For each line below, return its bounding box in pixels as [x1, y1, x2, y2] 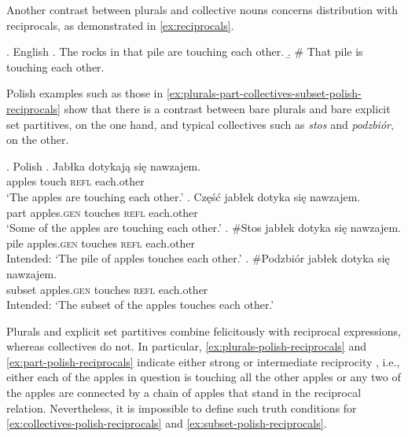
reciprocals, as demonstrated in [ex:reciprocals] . [6, 17, 234, 33]
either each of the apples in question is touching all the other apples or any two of [6, 369, 401, 385]
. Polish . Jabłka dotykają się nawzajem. [6, 157, 201, 174]
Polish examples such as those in [6, 85, 164, 101]
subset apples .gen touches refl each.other [6, 281, 208, 297]
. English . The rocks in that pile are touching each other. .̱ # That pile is [6, 43, 363, 60]
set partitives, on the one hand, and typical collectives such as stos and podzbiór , [6, 116, 394, 132]
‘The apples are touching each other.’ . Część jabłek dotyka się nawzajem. [6, 188, 361, 204]
